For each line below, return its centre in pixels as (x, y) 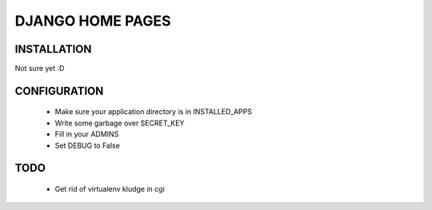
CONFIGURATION (59, 91)
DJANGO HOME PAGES (93, 21)
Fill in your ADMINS (87, 134)
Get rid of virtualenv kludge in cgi (110, 189)
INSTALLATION (53, 49)
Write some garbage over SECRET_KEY (120, 123)
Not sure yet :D (40, 69)
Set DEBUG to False (87, 145)
